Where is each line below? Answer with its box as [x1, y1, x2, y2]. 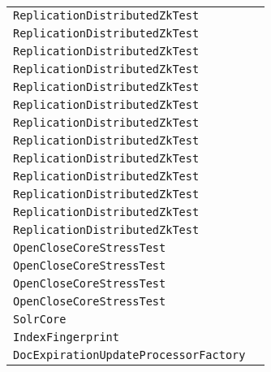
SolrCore [13, 313, 67, 326]
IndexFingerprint [13, 331, 119, 344]
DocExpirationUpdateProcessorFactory [13, 348, 246, 361]
